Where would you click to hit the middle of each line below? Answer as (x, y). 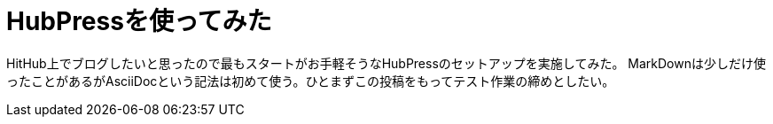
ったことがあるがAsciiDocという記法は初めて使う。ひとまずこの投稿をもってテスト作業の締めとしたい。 (311, 81)
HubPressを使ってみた (139, 21)
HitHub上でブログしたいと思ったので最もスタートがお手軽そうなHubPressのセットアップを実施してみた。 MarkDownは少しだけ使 (386, 63)
